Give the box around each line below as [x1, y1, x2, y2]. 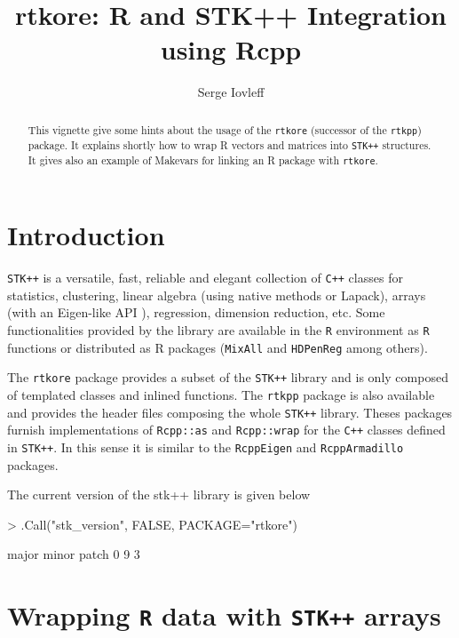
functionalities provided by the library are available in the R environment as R [7, 320, 430, 339]
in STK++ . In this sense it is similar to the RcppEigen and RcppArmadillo [7, 437, 404, 456]
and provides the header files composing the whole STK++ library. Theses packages [7, 403, 453, 421]
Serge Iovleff [197, 83, 265, 101]
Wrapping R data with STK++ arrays [7, 597, 441, 634]
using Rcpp [160, 31, 302, 68]
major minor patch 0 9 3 [7, 545, 140, 563]
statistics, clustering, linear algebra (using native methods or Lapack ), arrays [7, 285, 426, 304]
